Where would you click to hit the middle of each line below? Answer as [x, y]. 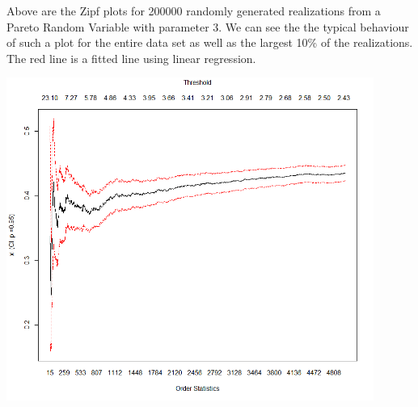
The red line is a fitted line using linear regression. [131, 58]
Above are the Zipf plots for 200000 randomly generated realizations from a [194, 10]
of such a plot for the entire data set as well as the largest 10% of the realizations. [210, 42]
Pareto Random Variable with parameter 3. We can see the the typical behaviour [208, 26]
